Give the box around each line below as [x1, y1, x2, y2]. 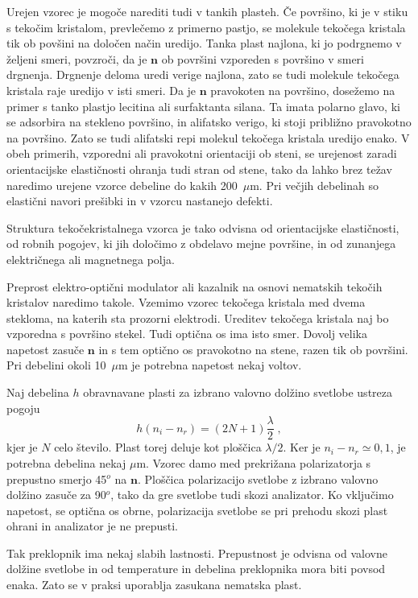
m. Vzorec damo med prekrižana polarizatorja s [136, 454, 371, 471]
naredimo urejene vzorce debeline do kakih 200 [6, 176, 238, 193]
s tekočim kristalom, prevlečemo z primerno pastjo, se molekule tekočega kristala [6, 19, 406, 35]
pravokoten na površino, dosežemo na [210, 81, 395, 98]
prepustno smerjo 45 [6, 470, 107, 487]
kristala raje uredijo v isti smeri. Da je [6, 81, 197, 98]
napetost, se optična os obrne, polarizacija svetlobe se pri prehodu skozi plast [6, 501, 388, 518]
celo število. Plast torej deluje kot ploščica [54, 439, 262, 456]
